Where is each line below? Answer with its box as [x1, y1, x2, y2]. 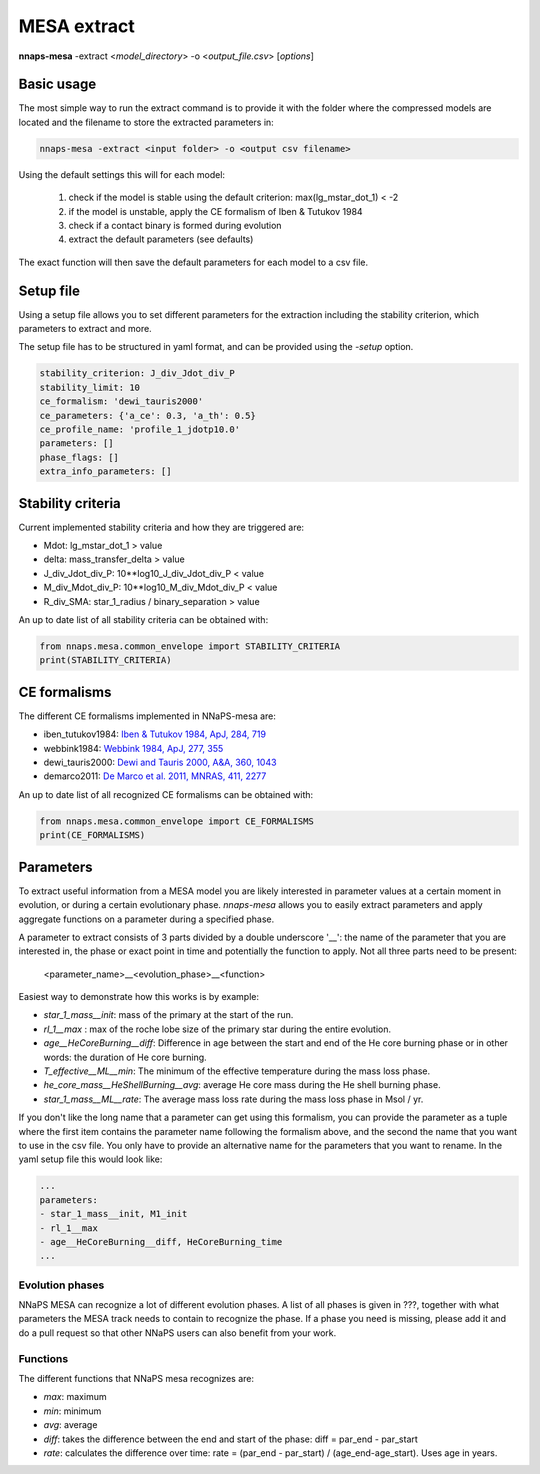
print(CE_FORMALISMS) [39, 830, 146, 841]
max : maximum [43, 1391, 107, 1403]
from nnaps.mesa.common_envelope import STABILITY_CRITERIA [39, 641, 341, 652]
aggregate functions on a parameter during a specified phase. [18, 913, 275, 925]
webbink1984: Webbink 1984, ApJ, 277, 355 [43, 742, 224, 754]
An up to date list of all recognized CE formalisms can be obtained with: [18, 788, 314, 800]
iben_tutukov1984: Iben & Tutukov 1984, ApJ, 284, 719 [43, 728, 267, 740]
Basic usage [18, 76, 97, 93]
